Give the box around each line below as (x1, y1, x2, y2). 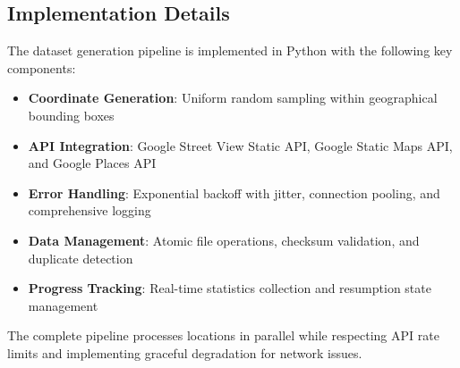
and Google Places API (28, 154, 157, 172)
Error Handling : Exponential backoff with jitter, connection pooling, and (28, 183, 440, 202)
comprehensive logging (28, 201, 151, 220)
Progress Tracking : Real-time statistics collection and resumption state (28, 279, 431, 297)
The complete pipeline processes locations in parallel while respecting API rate (7, 326, 439, 345)
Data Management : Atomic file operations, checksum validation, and (28, 230, 420, 249)
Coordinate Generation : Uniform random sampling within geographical (28, 88, 438, 107)
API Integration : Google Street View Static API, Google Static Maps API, (28, 136, 453, 155)
